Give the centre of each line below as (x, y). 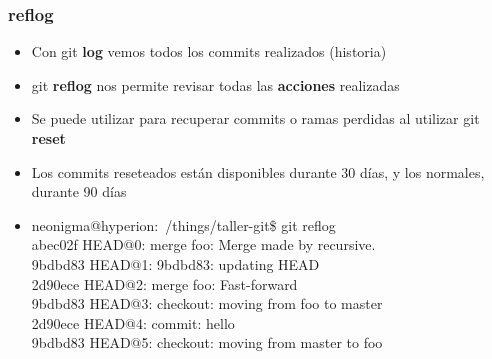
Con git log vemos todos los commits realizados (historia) (209, 51)
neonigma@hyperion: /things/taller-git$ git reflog (183, 224)
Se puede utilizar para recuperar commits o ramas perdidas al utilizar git (255, 118)
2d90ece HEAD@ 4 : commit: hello (133, 322)
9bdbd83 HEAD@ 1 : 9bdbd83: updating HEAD (175, 263)
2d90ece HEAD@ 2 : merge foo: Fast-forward (164, 283)
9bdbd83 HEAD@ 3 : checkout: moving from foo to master (207, 303)
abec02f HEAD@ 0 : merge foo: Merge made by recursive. (203, 244)
